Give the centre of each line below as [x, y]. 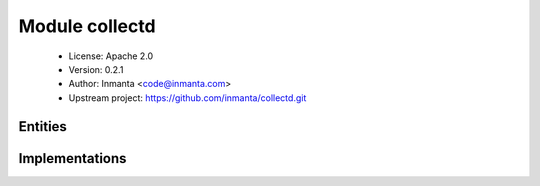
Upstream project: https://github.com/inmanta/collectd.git [187, 97]
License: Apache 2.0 [111, 56]
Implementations [72, 158]
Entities [42, 126]
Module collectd [87, 26]
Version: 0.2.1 [96, 69]
